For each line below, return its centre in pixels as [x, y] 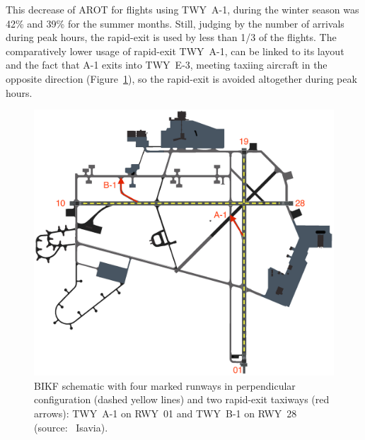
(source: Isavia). [71, 427]
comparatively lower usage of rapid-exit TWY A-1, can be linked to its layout [175, 51]
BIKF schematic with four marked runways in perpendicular [165, 385]
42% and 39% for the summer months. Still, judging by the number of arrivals [175, 23]
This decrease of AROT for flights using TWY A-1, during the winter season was [182, 9]
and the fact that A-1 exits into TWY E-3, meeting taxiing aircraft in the [167, 65]
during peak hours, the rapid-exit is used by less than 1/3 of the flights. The [171, 37]
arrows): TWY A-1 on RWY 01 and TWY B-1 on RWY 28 [166, 413]
